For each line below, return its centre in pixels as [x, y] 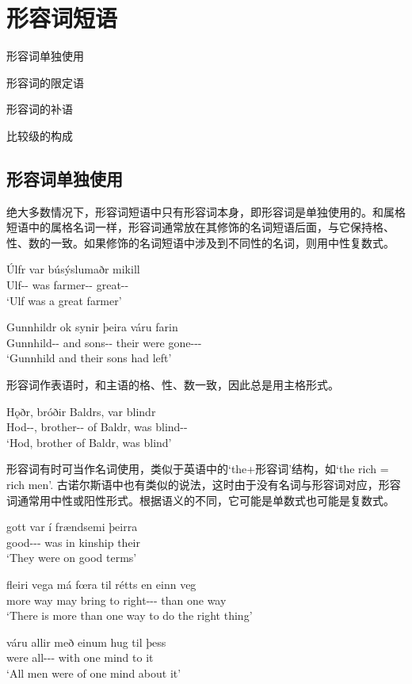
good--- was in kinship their [73, 542]
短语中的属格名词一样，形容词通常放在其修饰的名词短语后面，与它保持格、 [200, 227]
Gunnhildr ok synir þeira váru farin [92, 327]
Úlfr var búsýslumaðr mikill [73, 269]
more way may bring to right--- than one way [116, 600]
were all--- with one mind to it [80, 657]
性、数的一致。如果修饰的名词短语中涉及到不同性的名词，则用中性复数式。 [200, 242]
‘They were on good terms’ [72, 558]
